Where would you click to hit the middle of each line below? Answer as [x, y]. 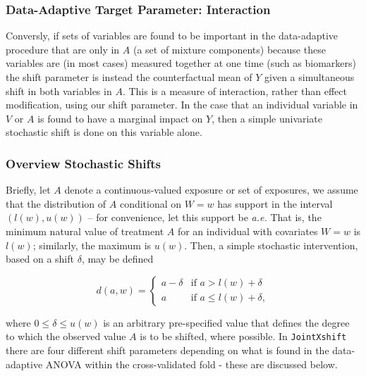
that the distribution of [56, 203]
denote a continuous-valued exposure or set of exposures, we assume [211, 190]
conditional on [151, 203]
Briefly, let [28, 190]
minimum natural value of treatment [85, 231]
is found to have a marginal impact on [120, 118]
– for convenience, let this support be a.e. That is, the [205, 217]
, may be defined [117, 259]
